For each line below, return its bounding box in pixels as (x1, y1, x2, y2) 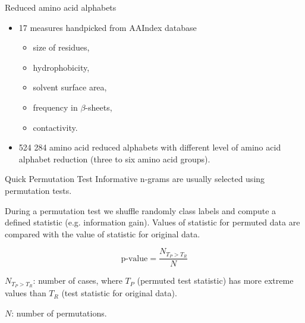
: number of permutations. (11, 306, 107, 319)
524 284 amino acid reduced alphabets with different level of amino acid (18, 141, 281, 153)
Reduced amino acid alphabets (5, 1, 117, 13)
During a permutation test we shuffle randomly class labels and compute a (5, 204, 276, 217)
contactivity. (33, 121, 78, 133)
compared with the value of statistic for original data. (5, 227, 200, 240)
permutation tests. (5, 184, 72, 196)
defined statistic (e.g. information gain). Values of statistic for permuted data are (5, 216, 300, 228)
